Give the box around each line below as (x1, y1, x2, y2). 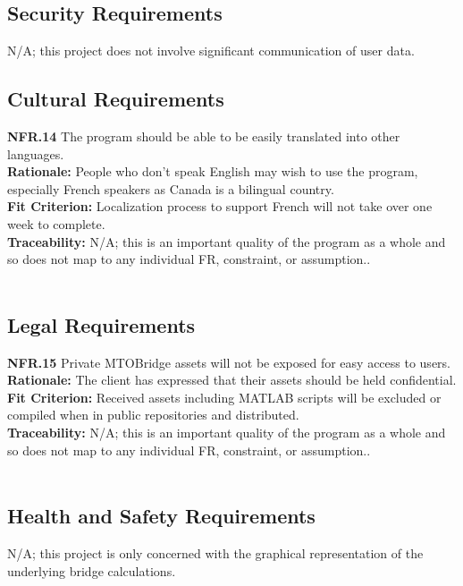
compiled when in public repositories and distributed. (7, 405, 299, 424)
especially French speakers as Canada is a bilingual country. (7, 179, 334, 198)
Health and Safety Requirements (7, 502, 316, 530)
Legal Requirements (7, 310, 196, 338)
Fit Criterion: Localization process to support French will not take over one (7, 197, 433, 216)
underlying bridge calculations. (7, 561, 176, 580)
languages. (7, 144, 64, 163)
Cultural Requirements (7, 85, 224, 113)
